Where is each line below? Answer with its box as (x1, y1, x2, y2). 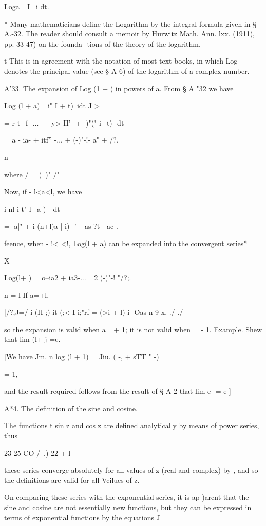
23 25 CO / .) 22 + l (4, 447, 71, 458)
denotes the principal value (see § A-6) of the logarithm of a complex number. (4, 65, 250, 76)
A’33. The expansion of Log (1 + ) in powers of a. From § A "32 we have (4, 83, 234, 93)
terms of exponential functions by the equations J (4, 512, 160, 522)
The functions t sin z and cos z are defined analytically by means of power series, (4, 420, 259, 431)
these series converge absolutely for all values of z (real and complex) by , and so (4, 464, 258, 475)
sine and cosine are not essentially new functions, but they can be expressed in (4, 502, 252, 512)
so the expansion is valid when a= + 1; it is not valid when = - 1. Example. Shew (4, 323, 262, 334)
